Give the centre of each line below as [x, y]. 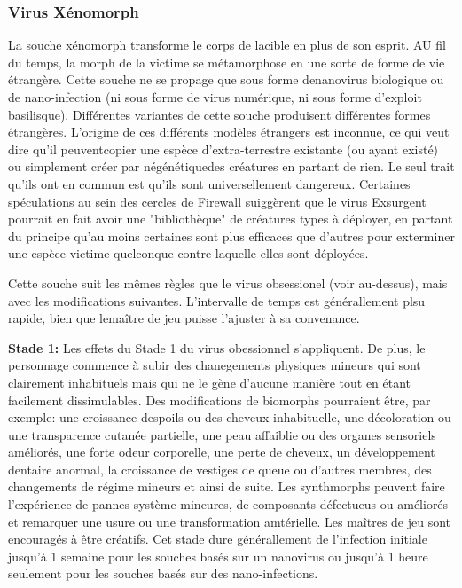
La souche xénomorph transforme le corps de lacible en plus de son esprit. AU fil [227, 45]
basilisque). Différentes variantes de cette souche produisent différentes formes [219, 114]
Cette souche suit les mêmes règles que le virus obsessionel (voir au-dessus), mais [228, 282]
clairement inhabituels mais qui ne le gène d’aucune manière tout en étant [210, 382]
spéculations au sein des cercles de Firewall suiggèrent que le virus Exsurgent [217, 201]
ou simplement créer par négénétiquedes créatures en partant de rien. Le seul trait [231, 166]
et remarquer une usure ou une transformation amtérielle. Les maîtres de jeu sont [230, 521]
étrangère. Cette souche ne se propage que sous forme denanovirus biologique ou [226, 79]
